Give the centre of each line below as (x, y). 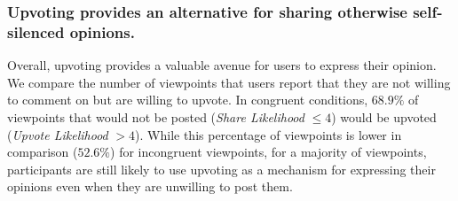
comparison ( (43, 152)
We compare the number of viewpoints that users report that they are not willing (229, 82)
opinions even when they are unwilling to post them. (150, 186)
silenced (36, 31)
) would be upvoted (384, 116)
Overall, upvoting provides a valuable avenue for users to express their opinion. (222, 65)
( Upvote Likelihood (58, 134)
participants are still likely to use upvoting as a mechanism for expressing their (221, 169)
